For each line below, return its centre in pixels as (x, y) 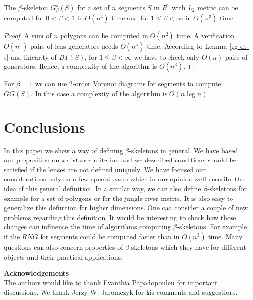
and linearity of (34, 56)
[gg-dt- (239, 46)
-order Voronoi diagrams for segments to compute (147, 84)
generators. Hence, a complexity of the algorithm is (81, 66)
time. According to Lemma (187, 46)
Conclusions (45, 127)
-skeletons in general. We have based (184, 150)
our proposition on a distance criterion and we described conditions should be (120, 160)
